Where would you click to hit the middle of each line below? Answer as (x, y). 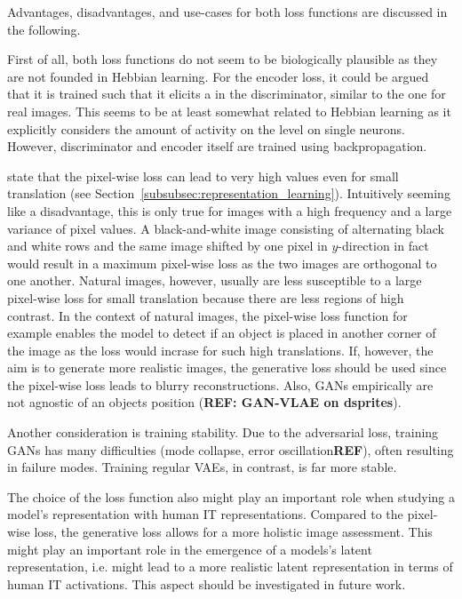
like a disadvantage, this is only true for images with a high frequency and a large (230, 210)
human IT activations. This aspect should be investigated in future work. (207, 583)
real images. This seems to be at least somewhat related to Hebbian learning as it (229, 111)
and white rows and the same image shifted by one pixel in (167, 246)
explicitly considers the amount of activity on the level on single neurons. (206, 128)
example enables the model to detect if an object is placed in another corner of (222, 333)
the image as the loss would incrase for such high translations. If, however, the (220, 350)
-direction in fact (383, 246)
